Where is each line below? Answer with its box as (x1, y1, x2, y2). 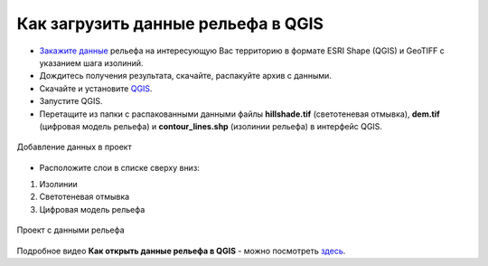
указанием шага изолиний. (39, 57, 144, 68)
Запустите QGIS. (39, 96, 103, 107)
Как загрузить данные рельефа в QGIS (16, 14, 324, 33)
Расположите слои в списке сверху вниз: (39, 162, 201, 173)
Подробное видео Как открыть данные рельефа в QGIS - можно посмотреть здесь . (16, 245, 346, 256)
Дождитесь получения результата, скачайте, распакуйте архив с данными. (39, 71, 332, 81)
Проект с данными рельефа (16, 224, 126, 235)
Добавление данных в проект (16, 141, 132, 153)
